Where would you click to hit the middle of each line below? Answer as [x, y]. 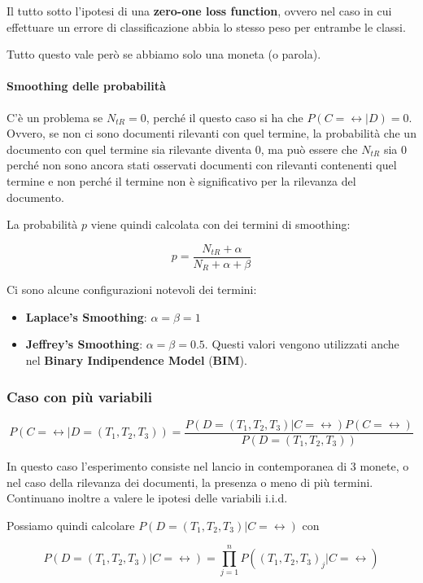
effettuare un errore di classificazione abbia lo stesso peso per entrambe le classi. [206, 26]
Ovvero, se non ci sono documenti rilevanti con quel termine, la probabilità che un [211, 133]
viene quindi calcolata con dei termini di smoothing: [220, 224]
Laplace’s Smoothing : [86, 316]
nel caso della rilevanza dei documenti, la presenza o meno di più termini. [190, 482]
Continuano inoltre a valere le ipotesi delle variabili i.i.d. [147, 498]
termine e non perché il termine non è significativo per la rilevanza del [181, 180]
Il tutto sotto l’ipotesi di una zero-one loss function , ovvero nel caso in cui [199, 11]
